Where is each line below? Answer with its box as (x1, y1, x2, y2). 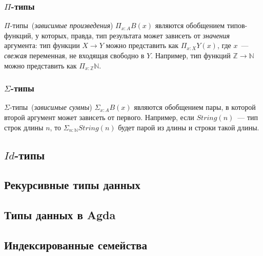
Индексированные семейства (4, 237, 147, 252)
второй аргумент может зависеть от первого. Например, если (4, 112, 194, 122)
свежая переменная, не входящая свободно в (4, 50, 145, 60)
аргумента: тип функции (4, 40, 80, 51)
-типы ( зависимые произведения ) (10, 20, 113, 31)
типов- (227, 20, 248, 31)
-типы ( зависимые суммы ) (9, 102, 92, 112)
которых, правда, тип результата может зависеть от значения (41, 30, 230, 40)
